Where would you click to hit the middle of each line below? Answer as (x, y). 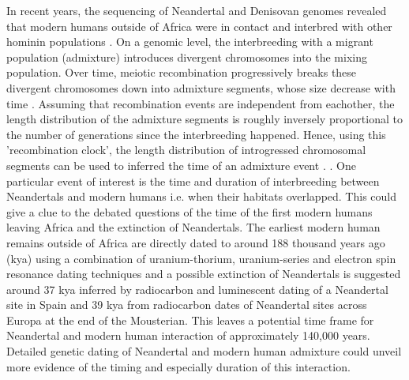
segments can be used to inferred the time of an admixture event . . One (181, 165)
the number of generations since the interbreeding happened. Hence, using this (196, 134)
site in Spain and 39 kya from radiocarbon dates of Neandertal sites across (187, 305)
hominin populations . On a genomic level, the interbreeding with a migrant (190, 41)
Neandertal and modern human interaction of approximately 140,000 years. (188, 335)
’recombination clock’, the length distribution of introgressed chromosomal (186, 150)
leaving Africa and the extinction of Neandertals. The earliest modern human (193, 227)
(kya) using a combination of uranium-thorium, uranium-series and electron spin (201, 258)
